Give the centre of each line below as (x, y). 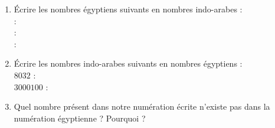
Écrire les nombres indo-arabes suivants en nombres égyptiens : (128, 63)
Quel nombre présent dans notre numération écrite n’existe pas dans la (142, 106)
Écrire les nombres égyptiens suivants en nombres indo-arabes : (128, 9)
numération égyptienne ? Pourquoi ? (80, 118)
